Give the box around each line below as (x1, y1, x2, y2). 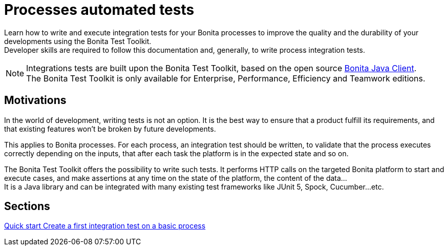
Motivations (4, 94, 67, 107)
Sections (4, 200, 50, 213)
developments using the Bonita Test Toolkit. (4, 36, 152, 46)
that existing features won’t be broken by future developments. (4, 124, 216, 133)
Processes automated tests (4, 1, 195, 18)
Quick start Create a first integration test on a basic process (4, 221, 206, 231)
